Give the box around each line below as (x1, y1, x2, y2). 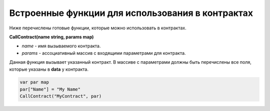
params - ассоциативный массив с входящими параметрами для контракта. (21, 50, 186, 56)
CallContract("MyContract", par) (19, 94, 102, 99)
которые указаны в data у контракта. (9, 66, 89, 72)
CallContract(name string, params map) (9, 34, 94, 40)
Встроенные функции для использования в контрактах (9, 7, 253, 18)
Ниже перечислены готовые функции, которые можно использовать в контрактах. (9, 25, 187, 31)
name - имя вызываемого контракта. (21, 43, 101, 49)
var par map (19, 80, 49, 85)
